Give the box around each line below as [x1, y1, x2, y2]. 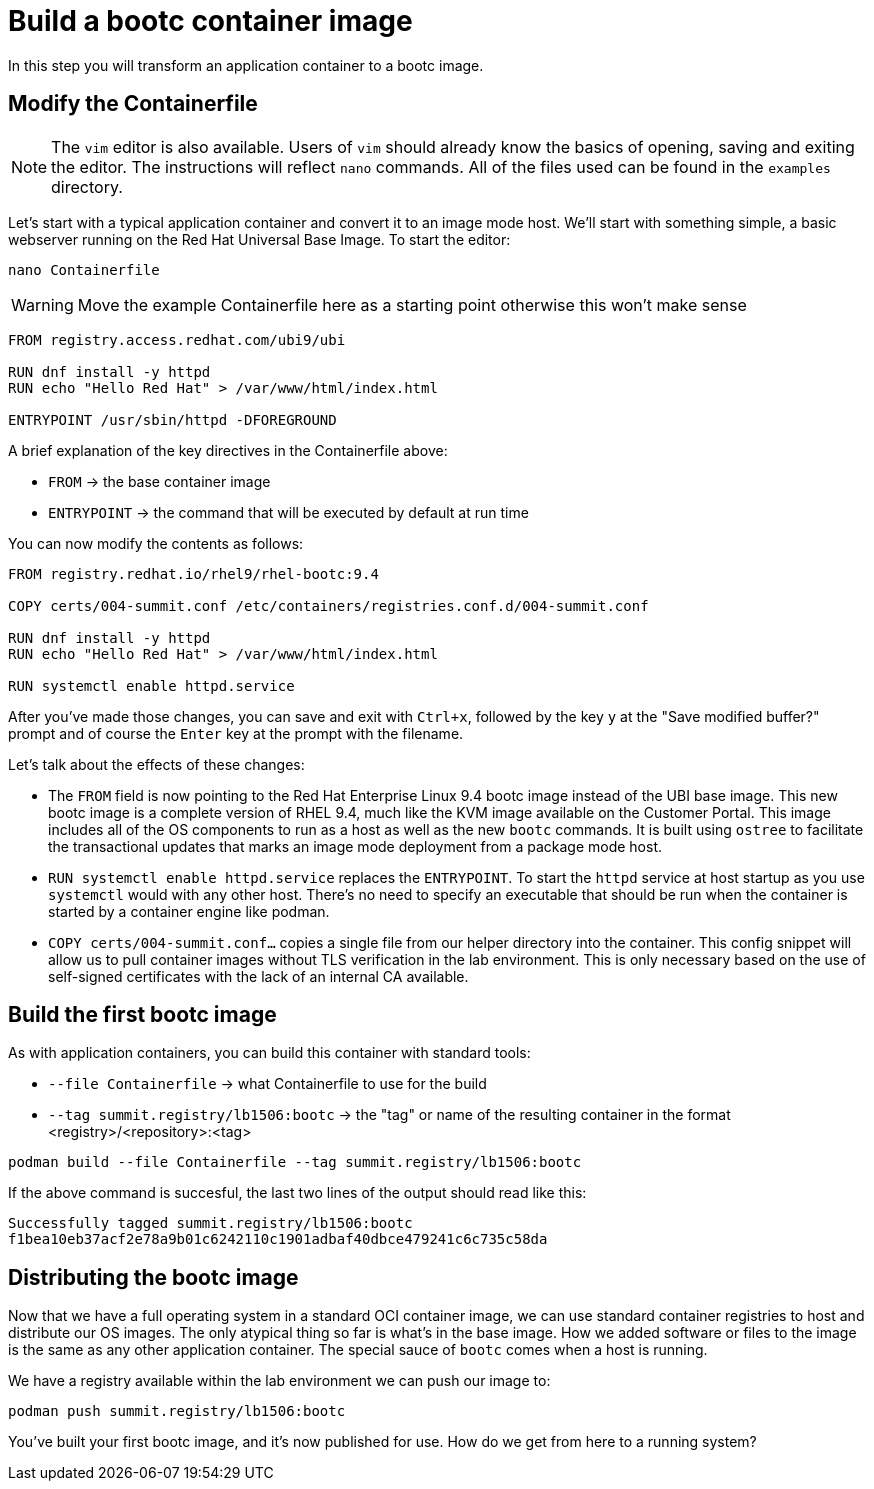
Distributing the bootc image [8, 1264, 299, 1290]
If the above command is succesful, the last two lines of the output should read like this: [8, 1184, 587, 1202]
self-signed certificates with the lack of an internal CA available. [48, 967, 469, 985]
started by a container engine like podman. [48, 902, 330, 920]
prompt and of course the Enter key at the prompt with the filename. [8, 724, 464, 742]
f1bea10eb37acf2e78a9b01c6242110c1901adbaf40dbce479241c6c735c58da [8, 1231, 548, 1248]
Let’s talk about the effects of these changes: [8, 755, 305, 773]
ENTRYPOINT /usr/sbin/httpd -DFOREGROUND [8, 411, 337, 428]
